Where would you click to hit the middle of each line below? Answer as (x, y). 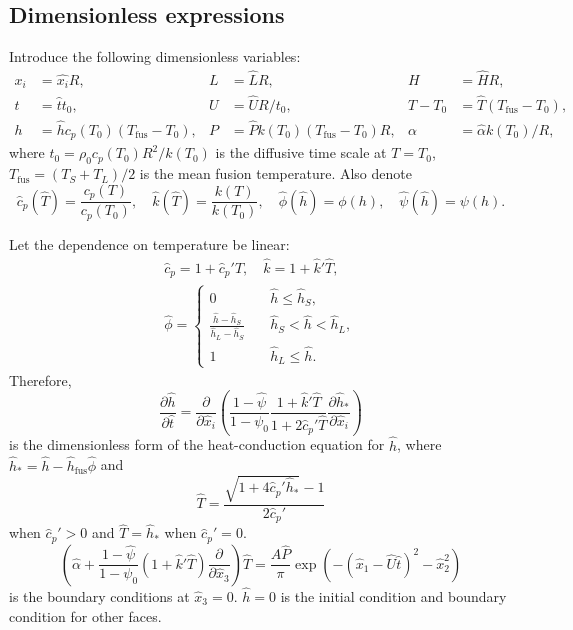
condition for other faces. (85, 615)
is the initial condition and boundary (393, 596)
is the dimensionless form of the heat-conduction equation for (197, 444)
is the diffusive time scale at (301, 152)
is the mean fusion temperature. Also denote (275, 173)
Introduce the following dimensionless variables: (155, 56)
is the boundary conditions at (99, 596)
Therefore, (40, 379)
